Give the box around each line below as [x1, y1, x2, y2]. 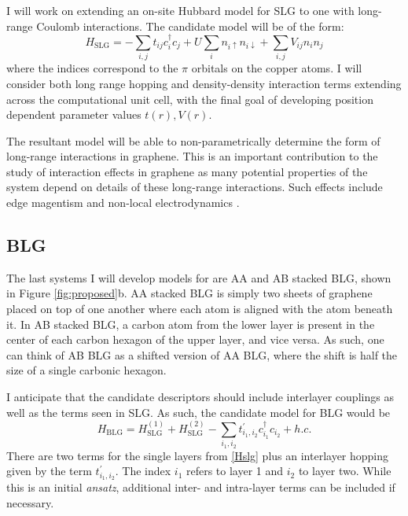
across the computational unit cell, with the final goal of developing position [6, 90, 373, 107]
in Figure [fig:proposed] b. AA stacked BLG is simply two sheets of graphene [6, 285, 373, 301]
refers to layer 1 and [186, 463, 284, 479]
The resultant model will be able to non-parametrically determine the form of [6, 132, 380, 149]
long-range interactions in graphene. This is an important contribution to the [6, 148, 378, 164]
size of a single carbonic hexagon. [6, 362, 167, 378]
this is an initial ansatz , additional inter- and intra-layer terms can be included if [6, 479, 395, 496]
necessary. [6, 494, 54, 510]
